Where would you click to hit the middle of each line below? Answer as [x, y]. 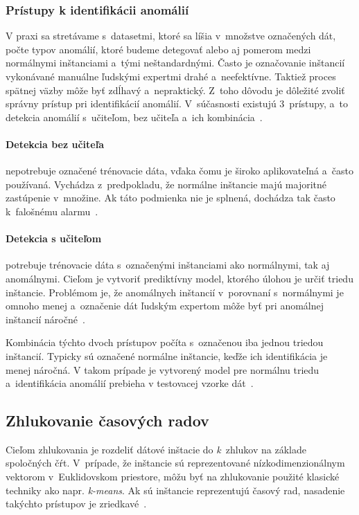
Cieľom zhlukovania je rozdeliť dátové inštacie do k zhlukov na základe [156, 449]
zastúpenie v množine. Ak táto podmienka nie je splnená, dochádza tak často [170, 198]
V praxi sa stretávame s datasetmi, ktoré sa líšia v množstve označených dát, [171, 36]
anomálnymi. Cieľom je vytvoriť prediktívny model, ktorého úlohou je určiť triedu [179, 278]
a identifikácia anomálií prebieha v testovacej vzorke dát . [130, 383]
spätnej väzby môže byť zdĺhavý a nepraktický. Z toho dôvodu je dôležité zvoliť [175, 90]
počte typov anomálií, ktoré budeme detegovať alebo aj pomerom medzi [158, 49]
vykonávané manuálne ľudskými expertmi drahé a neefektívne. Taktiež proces [171, 76]
